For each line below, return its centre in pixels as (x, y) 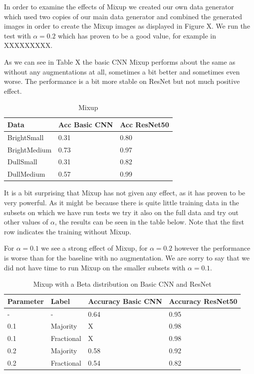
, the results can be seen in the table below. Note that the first (149, 222)
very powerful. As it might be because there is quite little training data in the (122, 202)
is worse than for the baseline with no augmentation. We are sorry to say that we (127, 257)
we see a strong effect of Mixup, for (94, 248)
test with (18, 35)
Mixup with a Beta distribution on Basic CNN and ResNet (122, 284)
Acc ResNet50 (145, 124)
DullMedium (26, 174)
